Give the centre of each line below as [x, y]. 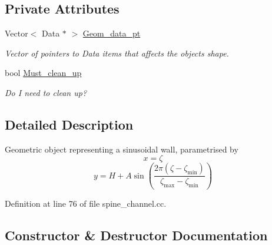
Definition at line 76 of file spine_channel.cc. [86, 203]
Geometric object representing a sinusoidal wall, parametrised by [122, 149]
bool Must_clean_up [43, 73]
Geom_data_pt [112, 33]
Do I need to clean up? [46, 92]
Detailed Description [69, 124]
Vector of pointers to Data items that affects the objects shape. [117, 53]
